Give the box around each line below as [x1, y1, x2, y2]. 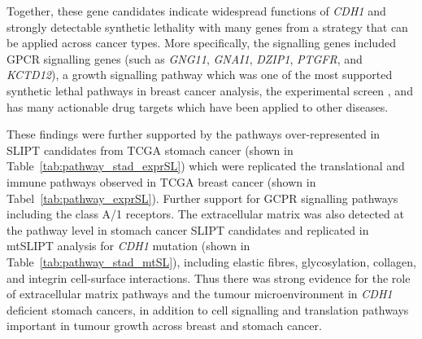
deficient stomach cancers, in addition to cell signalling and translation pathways [7, 301, 409, 318]
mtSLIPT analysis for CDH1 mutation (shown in [7, 237, 250, 254]
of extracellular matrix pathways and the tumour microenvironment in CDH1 [7, 285, 393, 302]
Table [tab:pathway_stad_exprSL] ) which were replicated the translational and [7, 157, 405, 174]
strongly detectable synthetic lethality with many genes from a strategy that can [7, 18, 408, 35]
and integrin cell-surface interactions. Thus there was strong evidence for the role [7, 269, 411, 286]
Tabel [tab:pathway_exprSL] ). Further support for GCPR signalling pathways [7, 189, 398, 206]
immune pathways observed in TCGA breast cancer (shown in [7, 173, 316, 190]
